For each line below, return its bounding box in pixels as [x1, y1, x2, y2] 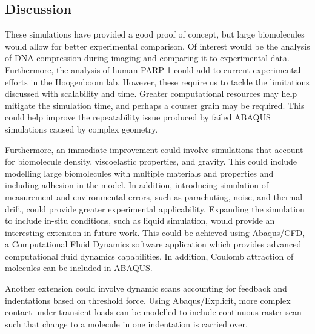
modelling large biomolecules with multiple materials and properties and [5, 166, 274, 179]
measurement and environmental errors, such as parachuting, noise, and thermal [5, 190, 303, 203]
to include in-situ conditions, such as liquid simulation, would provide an [5, 214, 275, 227]
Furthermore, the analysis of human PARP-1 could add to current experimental [5, 63, 301, 76]
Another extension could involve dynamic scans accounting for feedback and [5, 282, 287, 295]
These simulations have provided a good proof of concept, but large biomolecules [5, 28, 305, 41]
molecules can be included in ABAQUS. [5, 261, 153, 274]
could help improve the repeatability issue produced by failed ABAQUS [5, 111, 271, 123]
